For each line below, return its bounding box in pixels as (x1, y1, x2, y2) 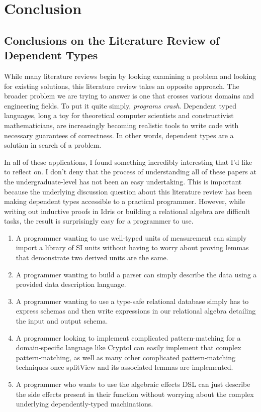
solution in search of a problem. (4, 140, 102, 150)
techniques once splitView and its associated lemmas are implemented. (16, 362, 233, 372)
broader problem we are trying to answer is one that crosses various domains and (4, 90, 254, 101)
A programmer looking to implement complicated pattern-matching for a (16, 332, 241, 343)
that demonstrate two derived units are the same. (16, 252, 168, 263)
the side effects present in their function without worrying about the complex (16, 388, 254, 399)
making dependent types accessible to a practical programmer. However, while (4, 196, 245, 207)
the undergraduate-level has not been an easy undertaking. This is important (4, 176, 242, 186)
